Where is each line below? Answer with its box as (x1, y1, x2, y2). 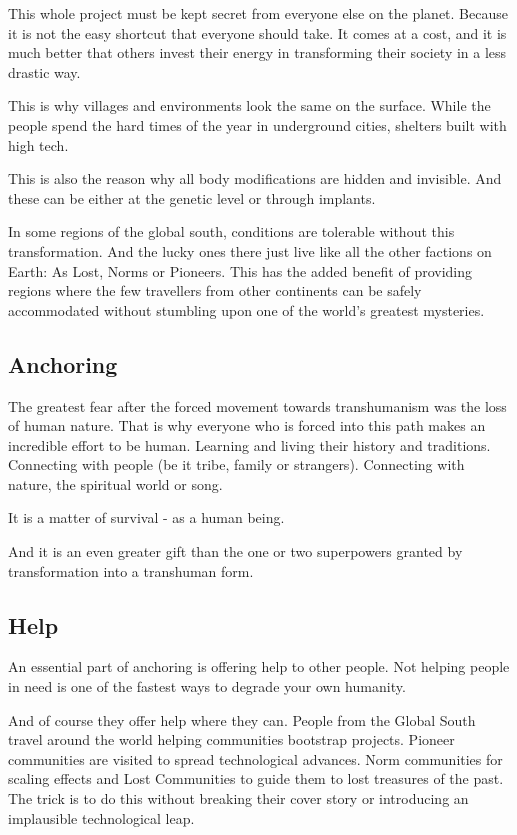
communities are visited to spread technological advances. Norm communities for (8, 748, 503, 769)
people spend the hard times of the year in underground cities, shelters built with (8, 114, 507, 135)
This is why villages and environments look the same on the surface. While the (8, 95, 491, 116)
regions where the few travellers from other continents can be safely (8, 280, 422, 301)
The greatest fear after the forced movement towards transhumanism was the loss (8, 395, 507, 416)
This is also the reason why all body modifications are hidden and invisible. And (8, 168, 502, 189)
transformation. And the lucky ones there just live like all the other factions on (8, 240, 492, 261)
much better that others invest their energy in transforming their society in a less (8, 42, 507, 63)
